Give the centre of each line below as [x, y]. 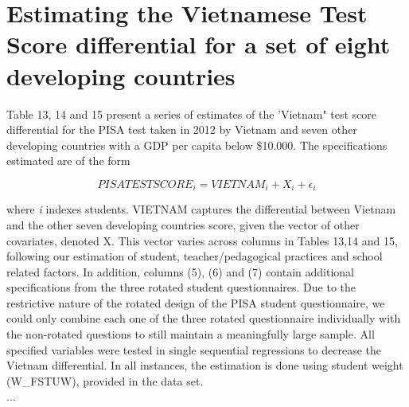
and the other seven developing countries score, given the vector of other [183, 224]
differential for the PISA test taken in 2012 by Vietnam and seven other [182, 129]
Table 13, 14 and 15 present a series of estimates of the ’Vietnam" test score [192, 113]
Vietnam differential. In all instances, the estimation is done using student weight [205, 365]
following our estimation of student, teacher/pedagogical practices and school [195, 256]
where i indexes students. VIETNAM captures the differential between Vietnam [201, 209]
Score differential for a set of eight [199, 44]
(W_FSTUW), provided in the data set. [105, 380]
